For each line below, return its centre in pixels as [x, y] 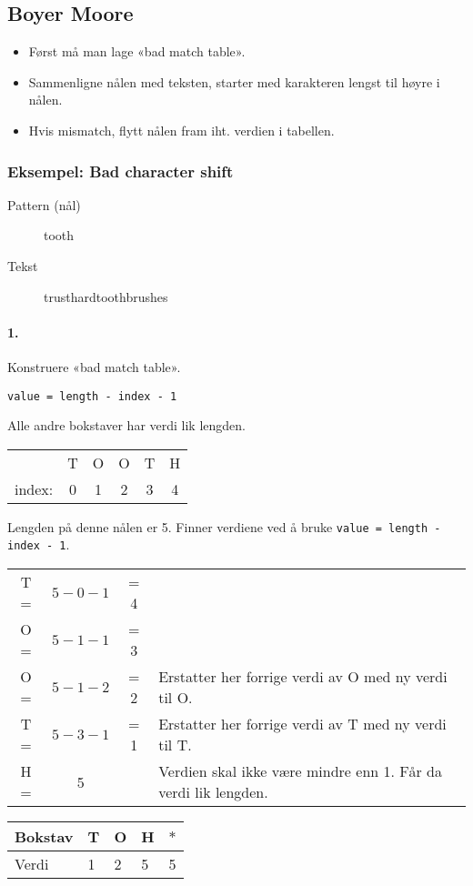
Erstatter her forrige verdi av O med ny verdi [303, 677]
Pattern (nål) [44, 204]
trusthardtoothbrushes [106, 296]
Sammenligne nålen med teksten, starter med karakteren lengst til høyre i [234, 81]
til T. [175, 745]
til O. [176, 698]
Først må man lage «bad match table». [137, 51]
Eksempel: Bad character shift [121, 171]
